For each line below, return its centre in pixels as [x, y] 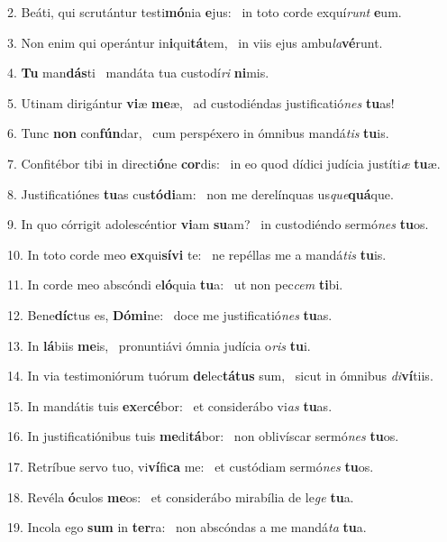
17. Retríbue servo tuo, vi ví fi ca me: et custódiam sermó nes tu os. [191, 466]
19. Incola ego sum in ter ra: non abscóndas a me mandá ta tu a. [187, 527]
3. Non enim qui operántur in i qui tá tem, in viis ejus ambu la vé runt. [195, 42]
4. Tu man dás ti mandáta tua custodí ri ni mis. [138, 73]
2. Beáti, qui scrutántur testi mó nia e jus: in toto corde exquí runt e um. [205, 12]
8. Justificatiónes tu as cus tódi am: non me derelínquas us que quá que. [201, 193]
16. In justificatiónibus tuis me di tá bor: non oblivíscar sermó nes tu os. [203, 436]
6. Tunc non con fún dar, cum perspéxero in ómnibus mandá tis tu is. [198, 133]
